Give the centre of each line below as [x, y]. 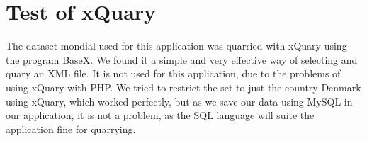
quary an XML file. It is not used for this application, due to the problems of [173, 73]
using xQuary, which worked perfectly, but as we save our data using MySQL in [179, 101]
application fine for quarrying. [71, 129]
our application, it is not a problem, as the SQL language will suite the [160, 115]
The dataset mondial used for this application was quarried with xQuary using [176, 46]
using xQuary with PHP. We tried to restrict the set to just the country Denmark [183, 87]
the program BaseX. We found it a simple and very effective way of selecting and [182, 59]
